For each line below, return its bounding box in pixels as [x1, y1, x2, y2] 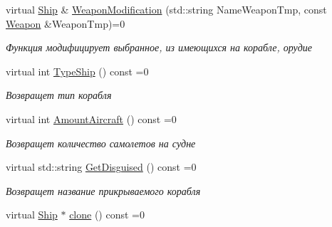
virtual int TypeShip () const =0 [6, 63, 149, 78]
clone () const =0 [69, 207, 145, 222]
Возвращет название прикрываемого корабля [6, 183, 201, 198]
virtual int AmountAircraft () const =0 [6, 111, 177, 126]
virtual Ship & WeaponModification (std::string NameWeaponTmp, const [6, 2, 327, 16]
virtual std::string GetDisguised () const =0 [6, 159, 197, 174]
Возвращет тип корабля [6, 88, 112, 102]
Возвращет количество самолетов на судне [6, 135, 196, 150]
